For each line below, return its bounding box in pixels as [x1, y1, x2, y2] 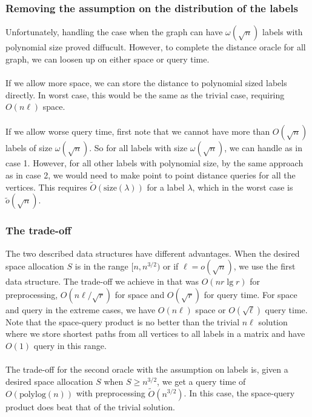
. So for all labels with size [89, 141, 188, 154]
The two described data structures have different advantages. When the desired [5, 246, 300, 259]
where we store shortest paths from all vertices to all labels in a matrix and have [5, 327, 305, 340]
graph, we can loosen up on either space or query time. [5, 52, 210, 65]
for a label [147, 180, 185, 193]
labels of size [5, 141, 53, 154]
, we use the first [233, 260, 296, 273]
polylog [19, 390, 46, 399]
